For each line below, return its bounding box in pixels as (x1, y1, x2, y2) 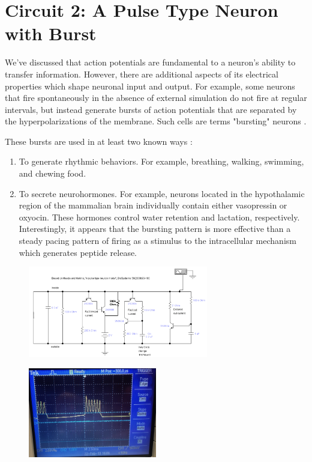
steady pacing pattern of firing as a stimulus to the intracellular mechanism (19, 234, 296, 247)
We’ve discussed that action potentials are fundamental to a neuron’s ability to (5, 56, 296, 68)
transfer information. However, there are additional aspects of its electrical (5, 67, 278, 80)
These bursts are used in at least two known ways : (5, 135, 193, 147)
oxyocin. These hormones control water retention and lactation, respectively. (19, 210, 300, 223)
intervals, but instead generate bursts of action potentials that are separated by (5, 103, 297, 115)
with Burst (5, 21, 97, 46)
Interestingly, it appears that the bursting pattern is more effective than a (19, 222, 291, 235)
